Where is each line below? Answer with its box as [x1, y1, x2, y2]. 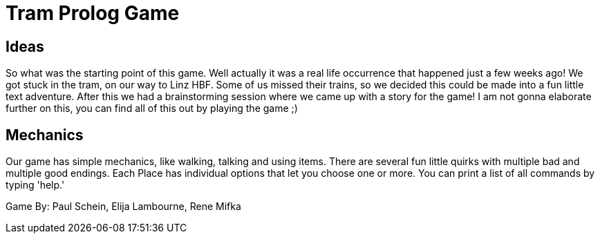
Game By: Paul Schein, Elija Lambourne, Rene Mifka [6, 200, 241, 213]
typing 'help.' [6, 179, 65, 191]
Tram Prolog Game [6, 1, 180, 25]
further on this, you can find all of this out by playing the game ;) [6, 102, 298, 115]
